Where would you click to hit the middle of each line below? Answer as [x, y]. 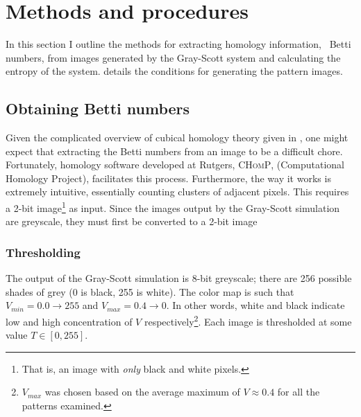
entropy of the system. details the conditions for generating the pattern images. [174, 71]
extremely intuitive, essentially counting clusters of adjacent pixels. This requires [177, 192]
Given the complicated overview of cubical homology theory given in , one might [177, 137]
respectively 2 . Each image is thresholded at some [248, 320]
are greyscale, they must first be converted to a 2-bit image [132, 221]
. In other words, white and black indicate [255, 305]
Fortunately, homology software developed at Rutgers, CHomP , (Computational [175, 165]
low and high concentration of [69, 321]
